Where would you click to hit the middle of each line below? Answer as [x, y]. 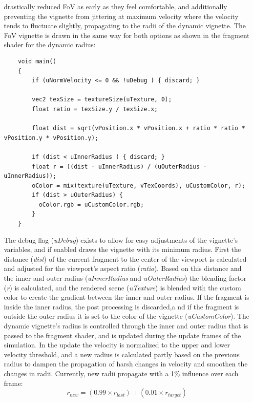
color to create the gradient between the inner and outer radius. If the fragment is [127, 297]
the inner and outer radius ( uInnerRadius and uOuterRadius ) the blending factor [125, 278]
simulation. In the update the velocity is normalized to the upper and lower [117, 345]
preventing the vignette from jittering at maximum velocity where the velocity [121, 16]
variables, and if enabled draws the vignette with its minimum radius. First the [123, 249]
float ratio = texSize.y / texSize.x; [95, 109]
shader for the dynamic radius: [50, 45]
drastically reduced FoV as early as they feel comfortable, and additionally [116, 6]
